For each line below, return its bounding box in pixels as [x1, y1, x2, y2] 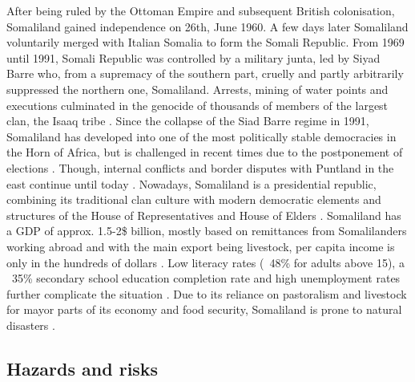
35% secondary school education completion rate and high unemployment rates [11, 270, 401, 286]
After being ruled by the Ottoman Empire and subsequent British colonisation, [6, 2, 395, 18]
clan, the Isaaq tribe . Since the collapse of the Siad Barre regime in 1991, [6, 112, 369, 129]
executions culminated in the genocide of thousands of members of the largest [6, 96, 389, 113]
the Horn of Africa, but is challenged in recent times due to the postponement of [6, 144, 403, 161]
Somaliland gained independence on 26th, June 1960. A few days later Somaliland [6, 18, 409, 35]
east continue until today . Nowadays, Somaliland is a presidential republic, [6, 175, 377, 192]
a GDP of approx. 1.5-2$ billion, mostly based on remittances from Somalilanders [6, 222, 407, 239]
